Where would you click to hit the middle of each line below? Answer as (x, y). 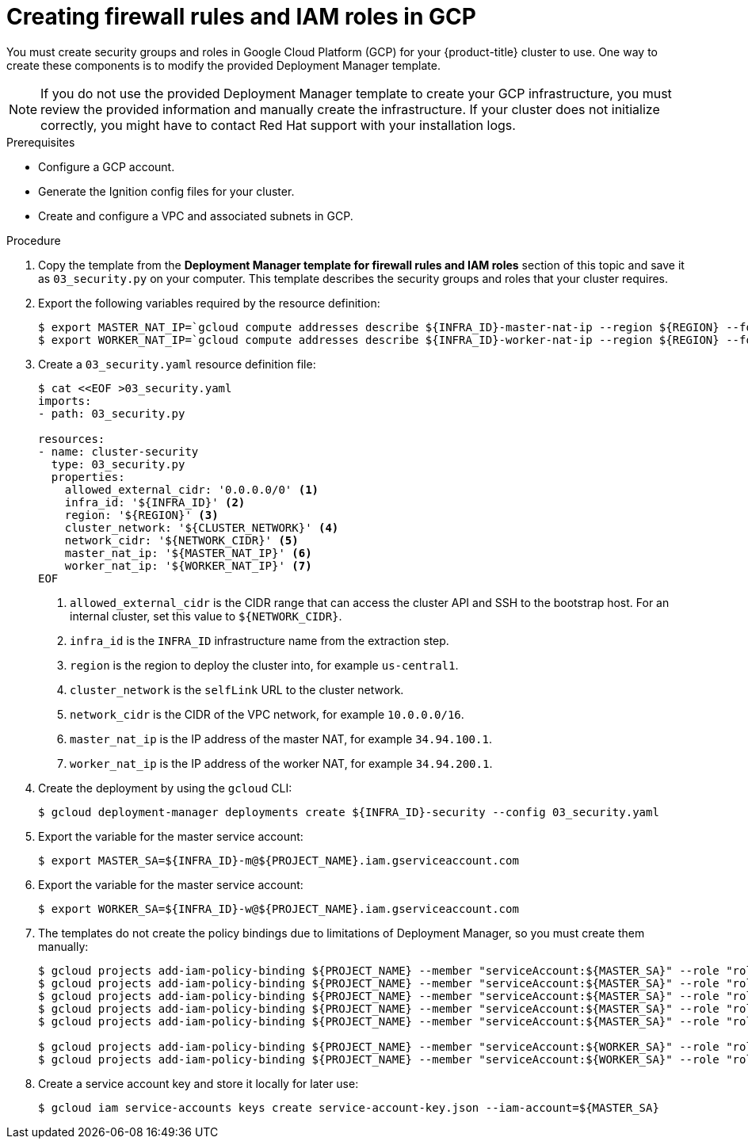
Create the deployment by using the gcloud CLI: (165, 788)
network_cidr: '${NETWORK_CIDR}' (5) (181, 540)
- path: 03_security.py (112, 413)
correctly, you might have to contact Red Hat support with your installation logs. (278, 125)
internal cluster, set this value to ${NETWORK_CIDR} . (206, 616)
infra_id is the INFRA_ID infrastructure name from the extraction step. (260, 640)
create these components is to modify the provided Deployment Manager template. (224, 65)
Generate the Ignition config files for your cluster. (166, 191)
